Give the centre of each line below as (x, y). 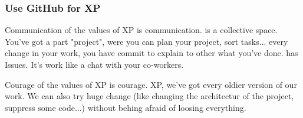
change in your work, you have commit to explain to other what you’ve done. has (151, 53)
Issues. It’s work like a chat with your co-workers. (94, 64)
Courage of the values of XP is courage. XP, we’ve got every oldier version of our (151, 84)
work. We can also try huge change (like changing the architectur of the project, (149, 96)
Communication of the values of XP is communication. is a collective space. (141, 30)
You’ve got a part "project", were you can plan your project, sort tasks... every (146, 41)
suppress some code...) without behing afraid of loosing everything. (126, 107)
